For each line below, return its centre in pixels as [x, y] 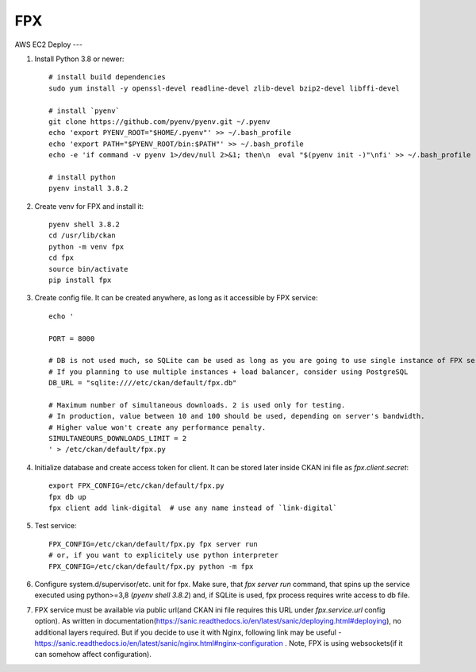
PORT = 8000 [72, 338]
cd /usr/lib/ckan [82, 236]
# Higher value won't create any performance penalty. [157, 427]
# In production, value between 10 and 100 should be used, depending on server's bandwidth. [237, 416]
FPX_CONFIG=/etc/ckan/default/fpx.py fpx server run [153, 544]
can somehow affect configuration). [93, 655]
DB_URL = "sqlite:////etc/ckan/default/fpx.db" [143, 383]
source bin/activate [88, 269]
